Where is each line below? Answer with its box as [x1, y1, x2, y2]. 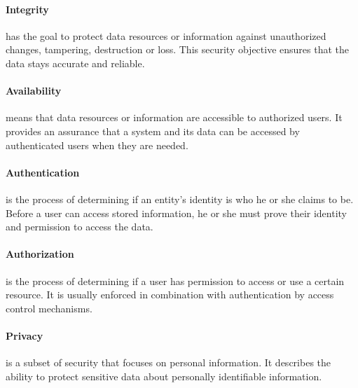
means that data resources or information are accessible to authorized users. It [6, 110, 343, 125]
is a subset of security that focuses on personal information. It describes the [6, 355, 331, 370]
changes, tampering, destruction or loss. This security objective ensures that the [6, 42, 350, 57]
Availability [6, 83, 62, 98]
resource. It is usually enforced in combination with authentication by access [6, 287, 334, 302]
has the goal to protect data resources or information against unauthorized [6, 28, 326, 43]
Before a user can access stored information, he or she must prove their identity [6, 205, 347, 220]
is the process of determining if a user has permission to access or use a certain [6, 273, 345, 288]
